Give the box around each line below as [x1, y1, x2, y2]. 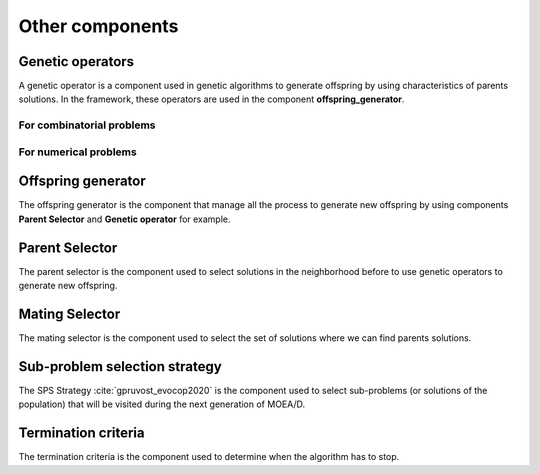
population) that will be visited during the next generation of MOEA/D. [18, 398, 306, 410]
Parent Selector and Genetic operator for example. [18, 213, 231, 225]
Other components [18, 15, 179, 37]
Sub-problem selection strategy [18, 358, 222, 375]
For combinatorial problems [18, 118, 156, 132]
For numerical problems [18, 145, 137, 159]
